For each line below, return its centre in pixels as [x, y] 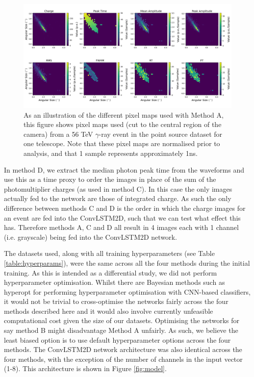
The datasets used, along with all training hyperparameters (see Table [109, 253]
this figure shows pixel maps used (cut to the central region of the [123, 124]
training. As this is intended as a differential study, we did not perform [111, 272]
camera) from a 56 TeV [58, 134]
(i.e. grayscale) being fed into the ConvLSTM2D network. [90, 237]
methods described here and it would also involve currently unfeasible [109, 311]
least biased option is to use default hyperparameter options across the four [117, 339]
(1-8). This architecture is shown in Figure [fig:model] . [85, 368]
